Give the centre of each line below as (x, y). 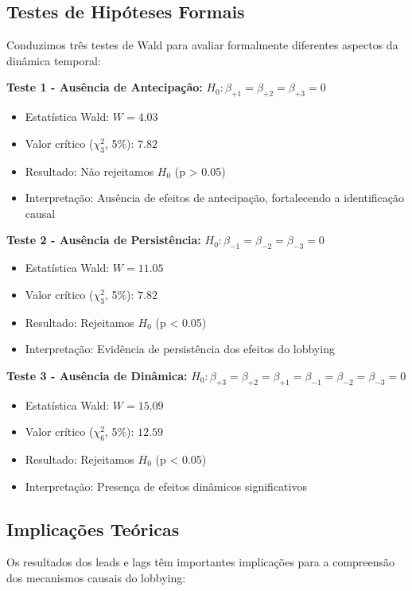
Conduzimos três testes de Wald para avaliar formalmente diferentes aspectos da (202, 45)
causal (40, 213)
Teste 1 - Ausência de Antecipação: (105, 87)
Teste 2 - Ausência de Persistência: (104, 240)
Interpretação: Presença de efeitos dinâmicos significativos (166, 486)
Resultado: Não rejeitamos (89, 171)
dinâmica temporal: (54, 60)
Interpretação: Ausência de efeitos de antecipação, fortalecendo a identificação (215, 198)
